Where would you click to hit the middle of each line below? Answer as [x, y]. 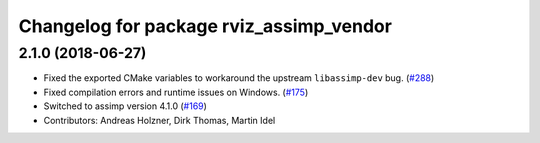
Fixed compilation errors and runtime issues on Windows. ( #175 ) [176, 92]
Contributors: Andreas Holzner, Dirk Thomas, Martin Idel [159, 120]
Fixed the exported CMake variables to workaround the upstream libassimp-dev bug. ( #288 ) [239, 78]
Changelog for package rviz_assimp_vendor [205, 26]
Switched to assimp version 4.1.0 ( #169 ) [125, 106]
